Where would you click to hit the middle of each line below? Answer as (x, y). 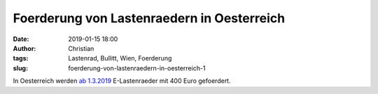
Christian (81, 48)
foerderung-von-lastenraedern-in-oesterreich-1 (137, 68)
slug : (20, 68)
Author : (24, 48)
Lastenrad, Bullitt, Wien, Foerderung (120, 58)
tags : (21, 58)
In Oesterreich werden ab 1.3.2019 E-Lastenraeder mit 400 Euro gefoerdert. (122, 81)
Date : (21, 39)
